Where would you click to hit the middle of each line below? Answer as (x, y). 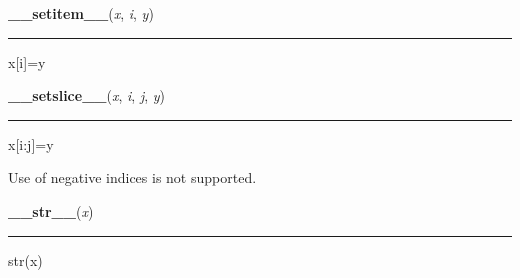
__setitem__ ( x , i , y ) (81, 13)
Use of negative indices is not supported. (132, 177)
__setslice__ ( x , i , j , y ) (87, 95)
